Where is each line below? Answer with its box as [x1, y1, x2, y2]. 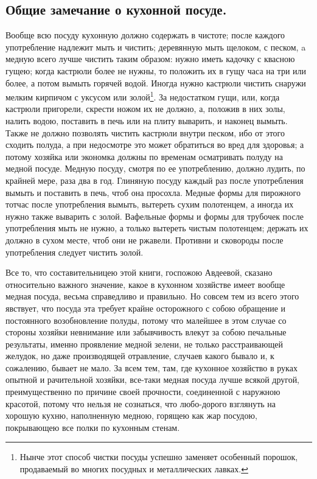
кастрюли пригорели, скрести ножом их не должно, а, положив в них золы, [5, 102, 285, 115]
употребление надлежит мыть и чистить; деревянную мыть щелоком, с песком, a [5, 40, 306, 53]
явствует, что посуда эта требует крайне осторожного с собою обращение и [5, 301, 286, 314]
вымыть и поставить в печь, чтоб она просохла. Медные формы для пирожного [5, 186, 301, 198]
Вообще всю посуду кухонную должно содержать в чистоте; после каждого [5, 29, 285, 41]
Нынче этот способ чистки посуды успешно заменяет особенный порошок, [19, 450, 298, 463]
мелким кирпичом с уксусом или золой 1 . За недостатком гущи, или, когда [5, 89, 280, 103]
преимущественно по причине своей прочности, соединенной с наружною [5, 385, 280, 398]
